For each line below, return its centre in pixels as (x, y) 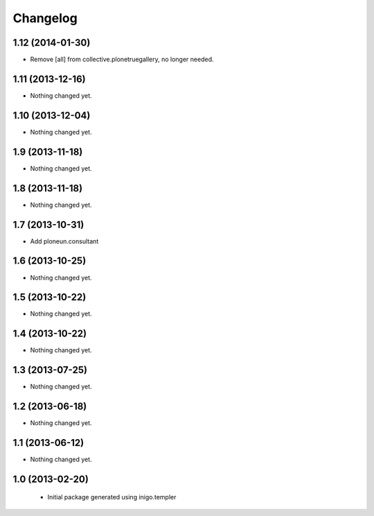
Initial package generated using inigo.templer (112, 497)
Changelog (45, 18)
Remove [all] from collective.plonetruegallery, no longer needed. (122, 60)
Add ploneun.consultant (64, 241)
